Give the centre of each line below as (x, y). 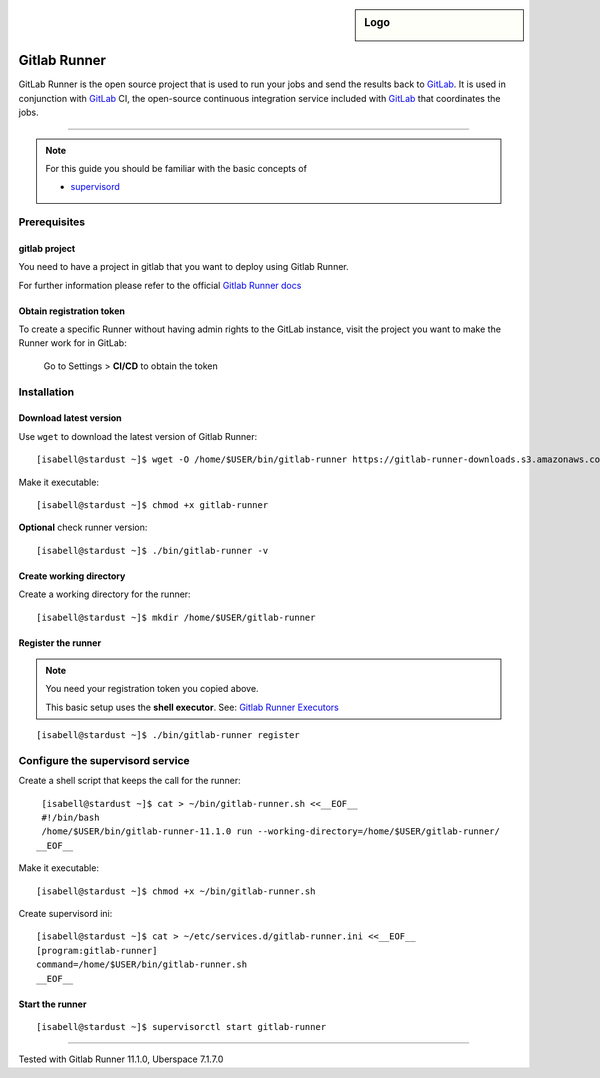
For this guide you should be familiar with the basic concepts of (176, 168)
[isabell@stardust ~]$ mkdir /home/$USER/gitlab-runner (176, 617)
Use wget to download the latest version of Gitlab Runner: (138, 436)
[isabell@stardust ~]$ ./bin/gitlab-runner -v (152, 550)
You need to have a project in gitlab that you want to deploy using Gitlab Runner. (183, 267)
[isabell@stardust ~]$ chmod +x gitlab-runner (152, 504)
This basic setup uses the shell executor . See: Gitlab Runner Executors (192, 707)
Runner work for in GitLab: (72, 343)
